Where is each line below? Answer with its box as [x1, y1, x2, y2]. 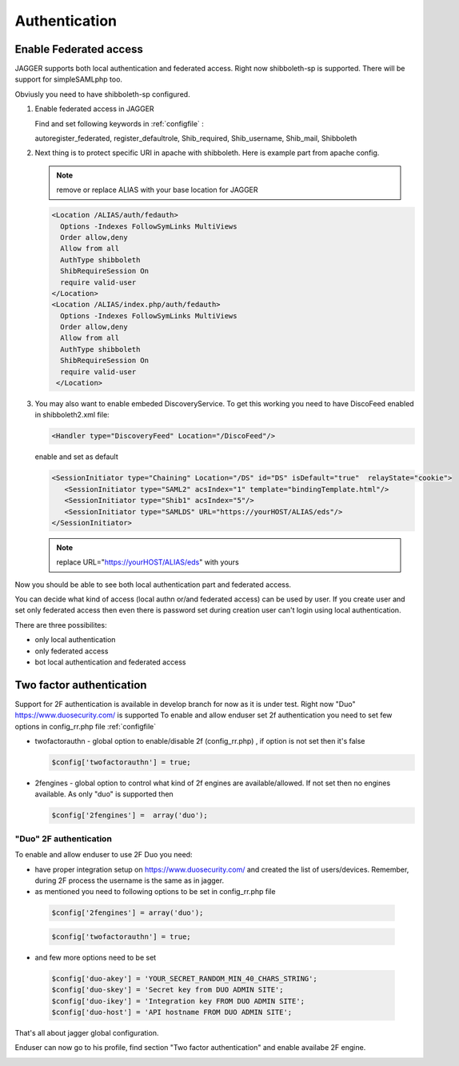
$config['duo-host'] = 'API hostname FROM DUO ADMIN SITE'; [51, 1008, 293, 1017]
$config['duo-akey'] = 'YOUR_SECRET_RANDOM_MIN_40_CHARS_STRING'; [51, 974, 317, 983]
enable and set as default [34, 452, 119, 461]
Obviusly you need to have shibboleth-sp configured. [14, 89, 191, 99]
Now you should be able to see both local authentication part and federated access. [14, 580, 292, 589]
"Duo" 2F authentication [14, 832, 112, 844]
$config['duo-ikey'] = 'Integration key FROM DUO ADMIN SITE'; [51, 996, 305, 1005]
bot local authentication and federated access [34, 657, 186, 667]
